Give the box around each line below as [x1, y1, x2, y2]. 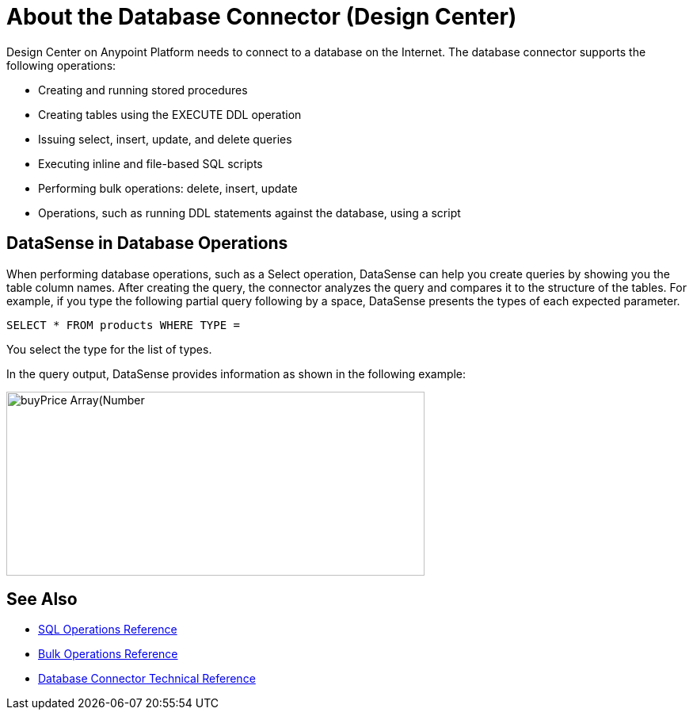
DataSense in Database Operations [6, 233, 288, 254]
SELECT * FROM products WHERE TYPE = [6, 318, 241, 331]
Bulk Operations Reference [38, 647, 178, 661]
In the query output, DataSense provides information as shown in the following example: [6, 366, 466, 381]
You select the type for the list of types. [6, 342, 212, 356]
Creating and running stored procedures [38, 82, 248, 97]
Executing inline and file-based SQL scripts [38, 156, 263, 170]
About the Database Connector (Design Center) [6, 3, 517, 30]
